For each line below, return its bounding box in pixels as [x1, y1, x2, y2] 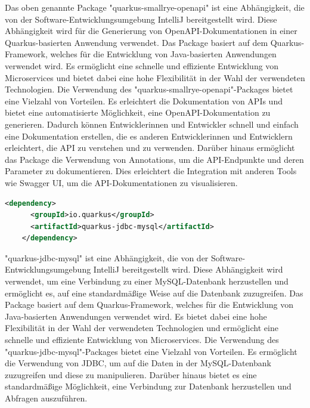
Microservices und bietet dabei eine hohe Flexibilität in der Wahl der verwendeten [5, 71, 305, 84]
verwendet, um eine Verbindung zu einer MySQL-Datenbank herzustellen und [5, 275, 289, 288]
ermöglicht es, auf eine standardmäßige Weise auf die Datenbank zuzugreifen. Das [5, 286, 303, 299]
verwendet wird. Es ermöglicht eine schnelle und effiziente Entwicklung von [5, 59, 279, 72]
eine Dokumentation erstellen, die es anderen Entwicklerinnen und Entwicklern [5, 129, 293, 142]
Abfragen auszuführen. [5, 392, 88, 404]
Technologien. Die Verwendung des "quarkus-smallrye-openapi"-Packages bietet [5, 83, 293, 95]
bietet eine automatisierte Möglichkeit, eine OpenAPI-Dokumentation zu [5, 106, 271, 119]
